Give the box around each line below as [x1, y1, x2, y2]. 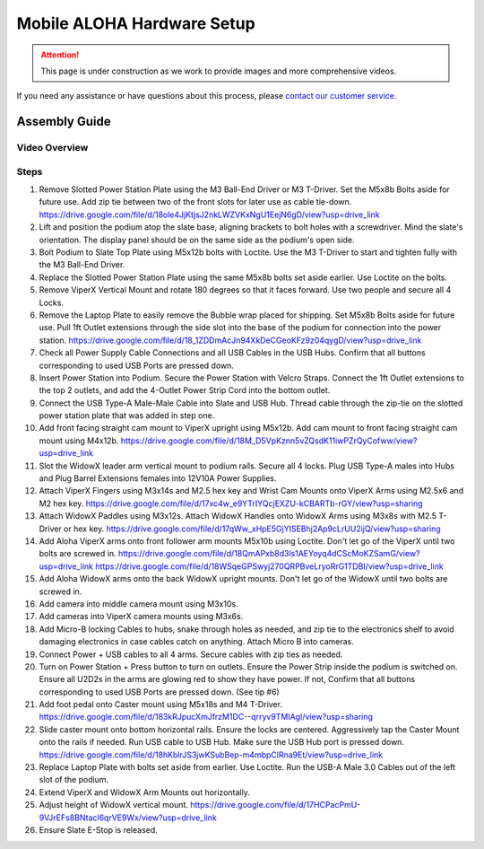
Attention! [40, 49, 80, 60]
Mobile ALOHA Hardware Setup [16, 13, 255, 33]
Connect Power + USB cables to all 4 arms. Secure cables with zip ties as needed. [39, 649, 343, 660]
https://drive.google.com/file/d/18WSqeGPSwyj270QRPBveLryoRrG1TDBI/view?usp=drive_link [95, 561, 444, 572]
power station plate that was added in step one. [39, 410, 215, 421]
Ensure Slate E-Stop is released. [39, 824, 159, 835]
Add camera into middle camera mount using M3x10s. [39, 598, 238, 609]
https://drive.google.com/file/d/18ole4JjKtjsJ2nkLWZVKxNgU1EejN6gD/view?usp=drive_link [39, 209, 380, 220]
